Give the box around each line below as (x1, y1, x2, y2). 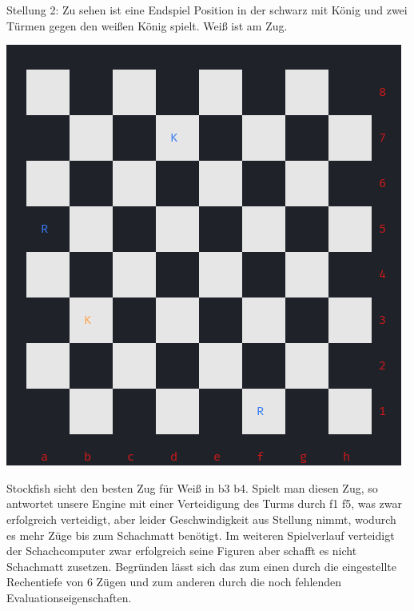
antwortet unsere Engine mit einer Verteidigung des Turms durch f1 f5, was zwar (6, 495, 403, 512)
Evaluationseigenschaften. (6, 589, 132, 605)
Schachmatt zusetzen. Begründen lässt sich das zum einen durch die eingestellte (6, 557, 396, 574)
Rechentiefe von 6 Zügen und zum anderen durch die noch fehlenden (6, 573, 342, 590)
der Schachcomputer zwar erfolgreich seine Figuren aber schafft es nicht (6, 542, 357, 559)
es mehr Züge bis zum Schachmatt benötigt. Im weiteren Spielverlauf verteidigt (6, 526, 395, 543)
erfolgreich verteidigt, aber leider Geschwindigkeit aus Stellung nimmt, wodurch (6, 510, 396, 527)
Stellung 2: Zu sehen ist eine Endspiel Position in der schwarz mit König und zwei (6, 2, 408, 18)
